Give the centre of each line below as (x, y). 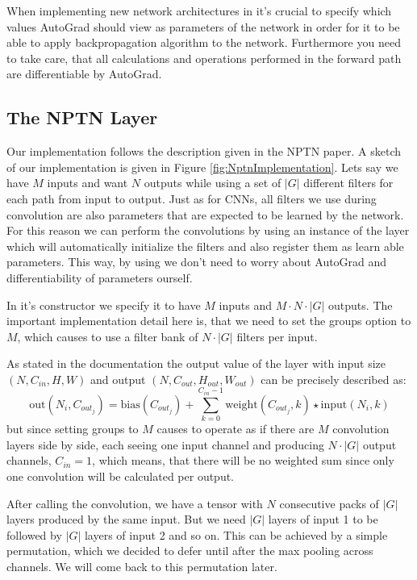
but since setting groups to (73, 429)
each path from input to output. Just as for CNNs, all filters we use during (192, 198)
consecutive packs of (329, 503)
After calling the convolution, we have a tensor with (135, 503)
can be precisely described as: (334, 379)
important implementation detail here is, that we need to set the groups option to (209, 321)
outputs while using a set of (213, 183)
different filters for (348, 183)
